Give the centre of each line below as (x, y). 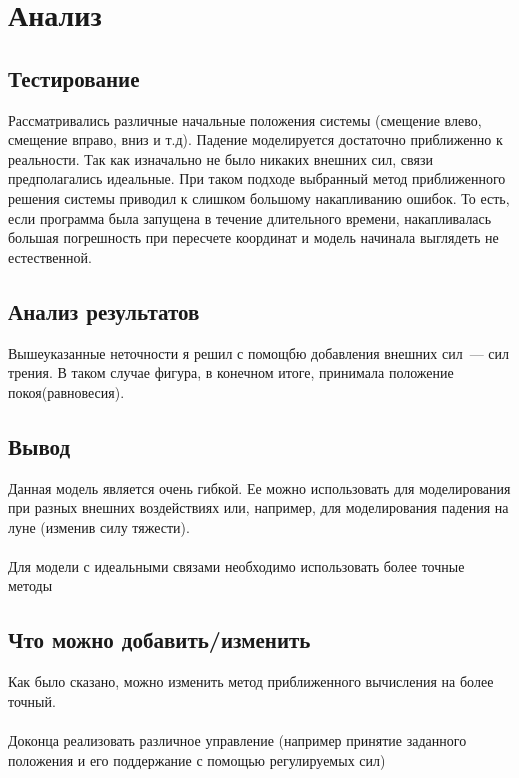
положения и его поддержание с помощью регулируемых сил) (197, 759)
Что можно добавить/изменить (159, 639)
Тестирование (74, 77)
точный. (32, 700)
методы (30, 585)
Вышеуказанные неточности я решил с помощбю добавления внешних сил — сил (259, 352)
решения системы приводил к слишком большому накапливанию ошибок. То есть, (259, 197)
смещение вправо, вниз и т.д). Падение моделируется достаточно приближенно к (255, 139)
